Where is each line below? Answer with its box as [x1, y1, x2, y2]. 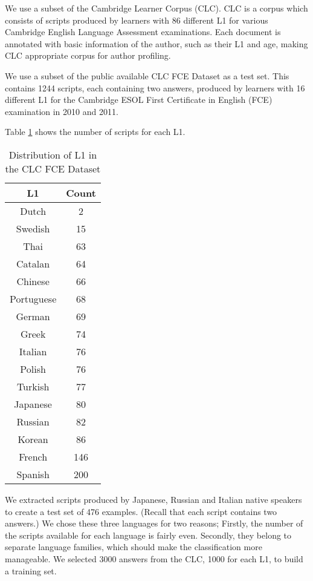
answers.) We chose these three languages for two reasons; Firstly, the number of [5, 517, 303, 530]
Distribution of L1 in [8, 147, 97, 162]
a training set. [5, 564, 57, 577]
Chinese [16, 274, 50, 288]
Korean [18, 432, 48, 446]
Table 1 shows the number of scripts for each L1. [5, 125, 186, 138]
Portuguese [10, 291, 57, 306]
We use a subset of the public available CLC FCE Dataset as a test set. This [5, 69, 289, 82]
